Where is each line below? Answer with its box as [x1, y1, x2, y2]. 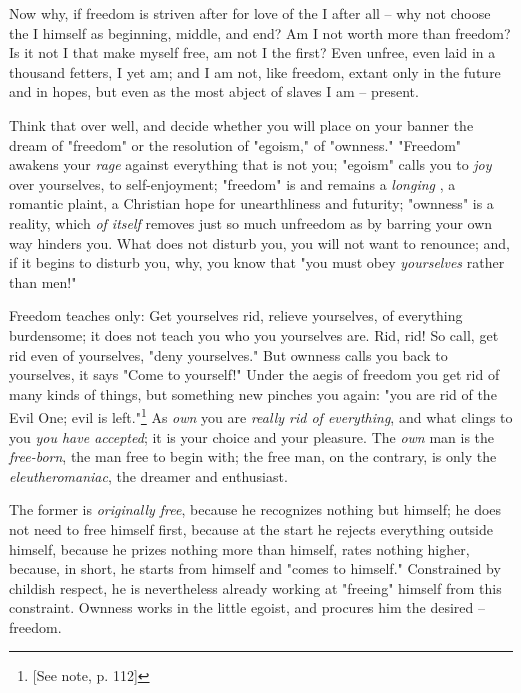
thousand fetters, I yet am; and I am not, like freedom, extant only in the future [9, 61, 501, 82]
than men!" [9, 271, 77, 292]
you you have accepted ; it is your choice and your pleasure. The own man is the [9, 426, 495, 447]
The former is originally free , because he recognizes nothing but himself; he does [9, 499, 502, 520]
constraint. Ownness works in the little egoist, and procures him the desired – [9, 597, 485, 618]
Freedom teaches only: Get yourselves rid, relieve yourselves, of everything [9, 305, 463, 326]
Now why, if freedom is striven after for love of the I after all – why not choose [9, 3, 491, 23]
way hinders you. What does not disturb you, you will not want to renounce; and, [9, 232, 510, 253]
